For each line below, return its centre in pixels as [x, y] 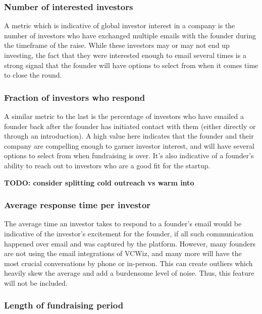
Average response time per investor [77, 205]
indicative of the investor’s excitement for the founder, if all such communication [129, 233]
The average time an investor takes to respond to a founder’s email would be [123, 224]
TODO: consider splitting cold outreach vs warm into [99, 182]
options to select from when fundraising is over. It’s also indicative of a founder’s [129, 155]
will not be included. [36, 282]
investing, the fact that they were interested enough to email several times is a [125, 55]
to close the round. [33, 75]
